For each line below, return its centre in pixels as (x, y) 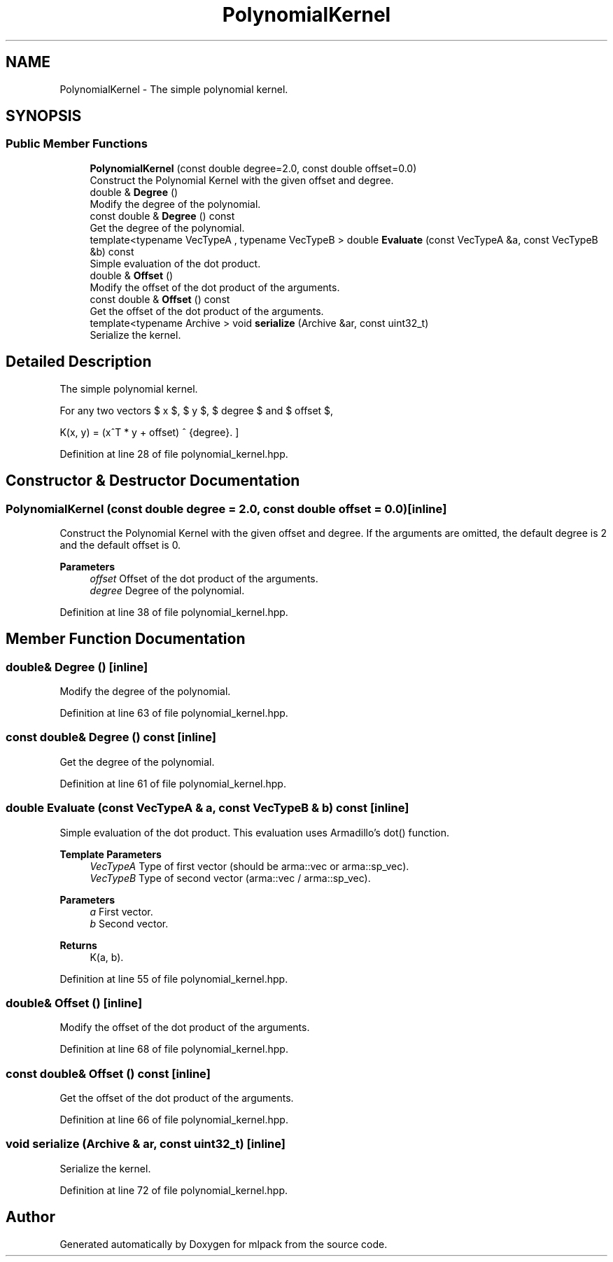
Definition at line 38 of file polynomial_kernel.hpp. (174, 612)
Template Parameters (111, 854)
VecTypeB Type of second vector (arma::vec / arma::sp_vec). (230, 878)
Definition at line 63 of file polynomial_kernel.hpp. (174, 713)
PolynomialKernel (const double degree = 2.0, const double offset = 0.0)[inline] (226, 509)
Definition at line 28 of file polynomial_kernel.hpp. (174, 454)
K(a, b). (107, 957)
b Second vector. (129, 923)
